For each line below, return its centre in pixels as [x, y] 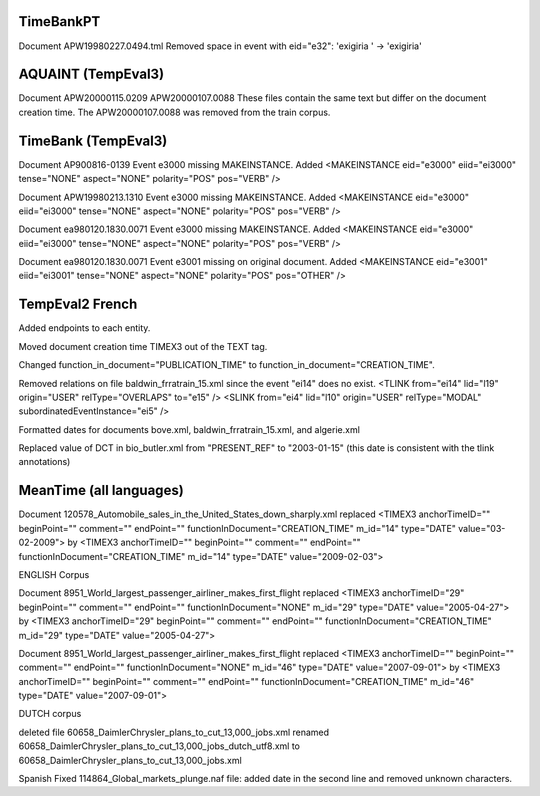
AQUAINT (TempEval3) [91, 74]
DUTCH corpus [50, 714]
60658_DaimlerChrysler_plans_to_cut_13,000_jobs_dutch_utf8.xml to [159, 746]
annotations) [44, 462]
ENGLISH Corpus [54, 574]
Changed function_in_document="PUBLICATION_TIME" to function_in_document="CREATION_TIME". [226, 365]
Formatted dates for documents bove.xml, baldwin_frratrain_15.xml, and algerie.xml [189, 429]
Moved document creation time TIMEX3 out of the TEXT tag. [143, 346]
